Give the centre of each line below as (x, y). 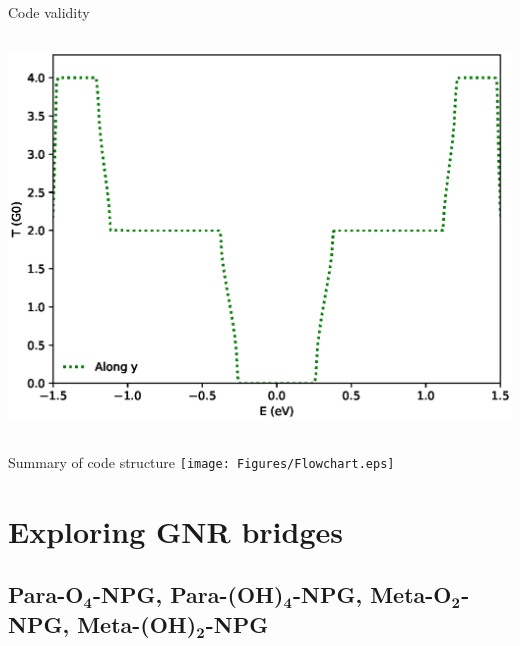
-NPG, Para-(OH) (188, 594)
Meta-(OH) (137, 623)
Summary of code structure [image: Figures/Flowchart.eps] (201, 461)
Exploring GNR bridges (175, 530)
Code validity (49, 12)
